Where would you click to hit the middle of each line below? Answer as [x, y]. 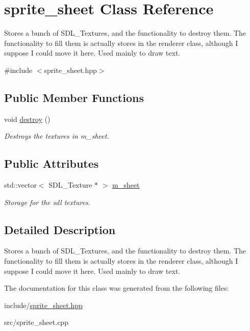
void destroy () [27, 119]
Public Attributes [52, 163]
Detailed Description [60, 229]
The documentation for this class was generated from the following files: [117, 288]
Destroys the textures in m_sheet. [57, 136]
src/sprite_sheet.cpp [36, 322]
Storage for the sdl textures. [47, 202]
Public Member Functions [74, 97]
